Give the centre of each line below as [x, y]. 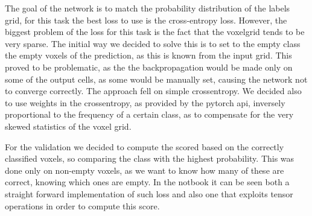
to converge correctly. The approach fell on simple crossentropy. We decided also [153, 91]
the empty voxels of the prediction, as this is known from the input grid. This [148, 55]
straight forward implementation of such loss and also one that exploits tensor [149, 193]
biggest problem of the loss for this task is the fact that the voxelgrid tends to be [155, 32]
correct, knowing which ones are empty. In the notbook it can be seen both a [147, 182]
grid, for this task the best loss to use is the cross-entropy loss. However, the [146, 20]
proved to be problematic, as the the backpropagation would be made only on [149, 67]
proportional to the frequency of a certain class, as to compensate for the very [149, 114]
